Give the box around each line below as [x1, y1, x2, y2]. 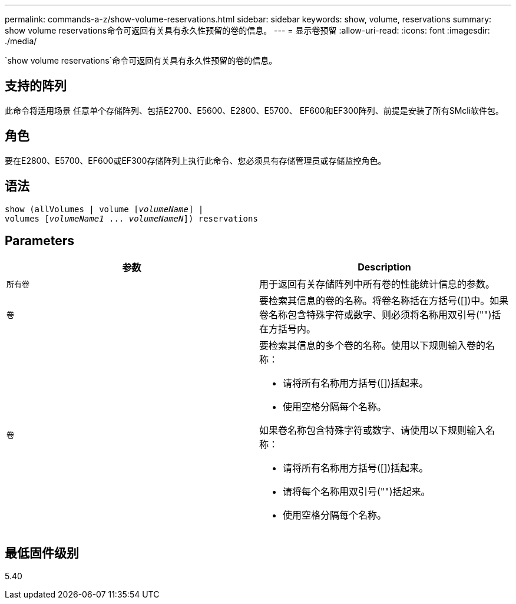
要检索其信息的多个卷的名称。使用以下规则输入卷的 [259, 339, 486, 352]
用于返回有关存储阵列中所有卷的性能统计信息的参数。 [259, 278, 495, 291]
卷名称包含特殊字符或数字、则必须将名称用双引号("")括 [259, 309, 501, 321]
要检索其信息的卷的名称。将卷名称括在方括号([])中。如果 [259, 295, 509, 307]
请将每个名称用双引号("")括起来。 [283, 486, 431, 498]
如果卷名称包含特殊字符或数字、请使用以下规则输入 [259, 424, 486, 437]
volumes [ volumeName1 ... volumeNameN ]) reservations [5, 213, 258, 223]
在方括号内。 [259, 323, 316, 335]
